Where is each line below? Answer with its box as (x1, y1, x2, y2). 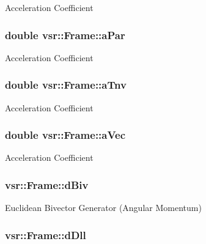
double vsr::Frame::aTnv (5, 77, 127, 92)
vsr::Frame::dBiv (5, 177, 89, 192)
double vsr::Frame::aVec (5, 127, 126, 142)
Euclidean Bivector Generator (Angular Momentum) (5, 201, 202, 214)
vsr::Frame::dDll (5, 227, 86, 242)
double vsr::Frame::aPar (5, 27, 125, 42)
